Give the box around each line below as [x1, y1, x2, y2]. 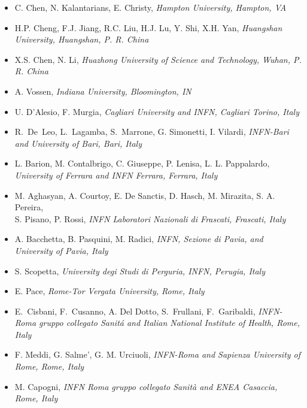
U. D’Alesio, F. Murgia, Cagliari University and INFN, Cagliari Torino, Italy [14, 105, 299, 117]
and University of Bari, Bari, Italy [14, 137, 142, 149]
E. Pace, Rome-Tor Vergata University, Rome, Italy [14, 285, 205, 297]
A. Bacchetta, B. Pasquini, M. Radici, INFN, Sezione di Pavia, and [14, 232, 263, 245]
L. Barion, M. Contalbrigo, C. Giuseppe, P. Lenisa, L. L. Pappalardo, [14, 157, 270, 170]
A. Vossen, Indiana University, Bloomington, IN [14, 84, 192, 97]
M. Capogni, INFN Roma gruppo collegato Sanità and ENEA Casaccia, [14, 380, 278, 392]
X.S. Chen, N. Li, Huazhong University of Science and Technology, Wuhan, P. [14, 53, 302, 65]
